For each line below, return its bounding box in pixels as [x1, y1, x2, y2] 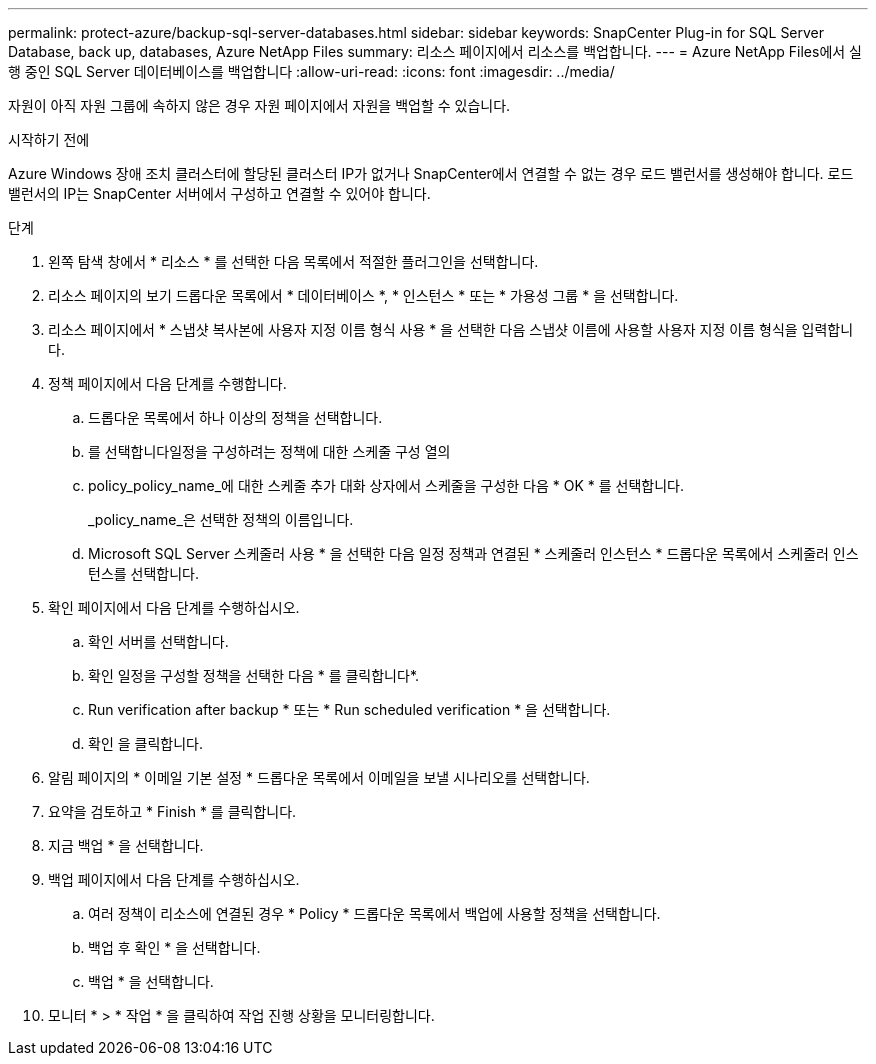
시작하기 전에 [8, 131, 90, 148]
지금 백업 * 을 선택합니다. [48, 837, 204, 854]
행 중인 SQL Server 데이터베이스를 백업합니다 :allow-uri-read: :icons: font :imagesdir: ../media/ [8, 63, 615, 80]
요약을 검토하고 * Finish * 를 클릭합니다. [48, 803, 297, 820]
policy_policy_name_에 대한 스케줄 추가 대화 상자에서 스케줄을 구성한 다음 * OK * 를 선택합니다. [88, 477, 685, 494]
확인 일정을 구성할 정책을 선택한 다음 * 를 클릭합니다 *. [88, 667, 420, 684]
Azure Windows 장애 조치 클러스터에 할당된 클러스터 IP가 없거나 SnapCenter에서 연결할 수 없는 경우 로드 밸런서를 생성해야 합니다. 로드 [8, 165, 854, 182]
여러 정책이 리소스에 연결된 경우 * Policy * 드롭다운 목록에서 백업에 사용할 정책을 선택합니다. [88, 905, 661, 922]
